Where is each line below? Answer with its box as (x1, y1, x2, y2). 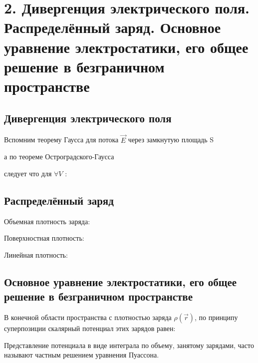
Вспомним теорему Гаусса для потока (4, 134, 119, 145)
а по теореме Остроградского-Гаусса (4, 151, 114, 162)
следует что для (4, 168, 52, 178)
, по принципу (194, 312, 238, 322)
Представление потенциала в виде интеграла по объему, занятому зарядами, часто (4, 340, 254, 350)
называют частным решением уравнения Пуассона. (4, 350, 159, 360)
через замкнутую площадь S (128, 134, 214, 145)
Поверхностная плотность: (4, 233, 84, 243)
